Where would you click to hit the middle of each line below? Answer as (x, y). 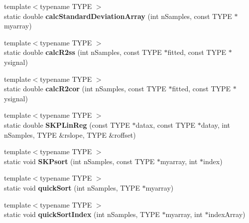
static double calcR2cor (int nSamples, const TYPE (85, 89)
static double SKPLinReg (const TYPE (67, 124)
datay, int (216, 124)
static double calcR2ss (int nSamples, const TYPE (83, 52)
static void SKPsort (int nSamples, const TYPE (79, 161)
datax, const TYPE (166, 124)
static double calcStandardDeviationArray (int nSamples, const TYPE (118, 16)
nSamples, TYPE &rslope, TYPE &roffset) (70, 134)
